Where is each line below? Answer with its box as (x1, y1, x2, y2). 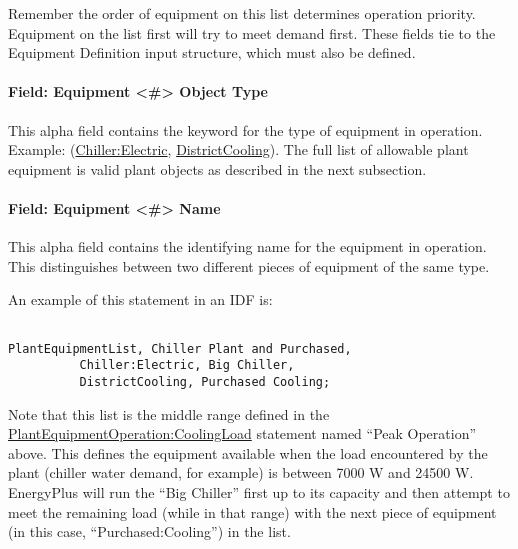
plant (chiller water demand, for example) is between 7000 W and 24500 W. (8, 462, 474, 483)
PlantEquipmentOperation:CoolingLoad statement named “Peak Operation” (8, 423, 477, 444)
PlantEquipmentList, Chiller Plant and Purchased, (8, 341, 352, 356)
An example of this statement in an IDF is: (8, 289, 273, 310)
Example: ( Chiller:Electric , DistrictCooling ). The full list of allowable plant (8, 139, 469, 160)
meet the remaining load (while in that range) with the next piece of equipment (8, 501, 497, 522)
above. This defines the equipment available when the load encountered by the (8, 442, 488, 463)
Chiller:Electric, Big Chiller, (79, 358, 295, 373)
